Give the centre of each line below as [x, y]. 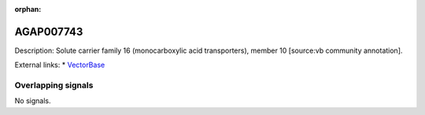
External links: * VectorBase [60, 65]
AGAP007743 [49, 32]
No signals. [33, 101]
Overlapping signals [54, 85]
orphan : [28, 9]
